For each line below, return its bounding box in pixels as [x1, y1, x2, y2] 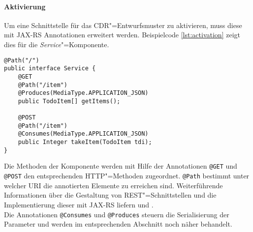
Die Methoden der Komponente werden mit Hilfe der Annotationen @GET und [4, 161, 237, 171]
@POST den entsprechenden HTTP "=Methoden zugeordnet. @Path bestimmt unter [4, 171, 250, 181]
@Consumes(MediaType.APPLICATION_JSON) [18, 130, 149, 138]
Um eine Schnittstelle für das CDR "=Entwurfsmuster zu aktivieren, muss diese [4, 20, 242, 30]
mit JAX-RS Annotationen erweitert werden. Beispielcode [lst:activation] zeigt [4, 29, 240, 40]
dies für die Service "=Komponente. [4, 39, 109, 49]
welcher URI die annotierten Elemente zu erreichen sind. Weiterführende [4, 180, 223, 190]
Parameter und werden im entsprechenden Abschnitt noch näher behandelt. [4, 219, 232, 229]
